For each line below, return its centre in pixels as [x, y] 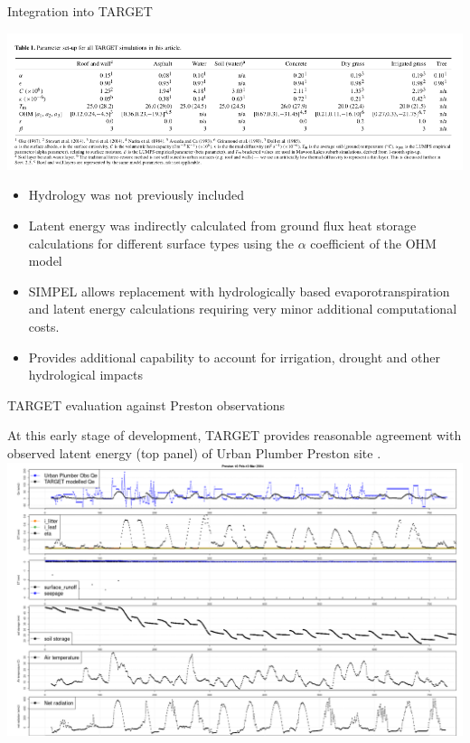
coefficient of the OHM [373, 243]
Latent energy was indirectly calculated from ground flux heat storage [222, 226]
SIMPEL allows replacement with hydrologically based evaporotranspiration [239, 291]
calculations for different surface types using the [161, 243]
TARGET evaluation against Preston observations [146, 404]
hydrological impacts [85, 375]
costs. [44, 326]
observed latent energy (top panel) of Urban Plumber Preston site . [194, 452]
